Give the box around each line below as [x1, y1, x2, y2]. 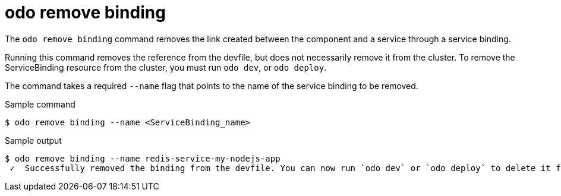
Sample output [5, 135, 62, 146]
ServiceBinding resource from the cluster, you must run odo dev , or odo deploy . [5, 62, 327, 72]
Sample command [5, 99, 75, 109]
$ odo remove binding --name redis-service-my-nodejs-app [5, 153, 280, 163]
